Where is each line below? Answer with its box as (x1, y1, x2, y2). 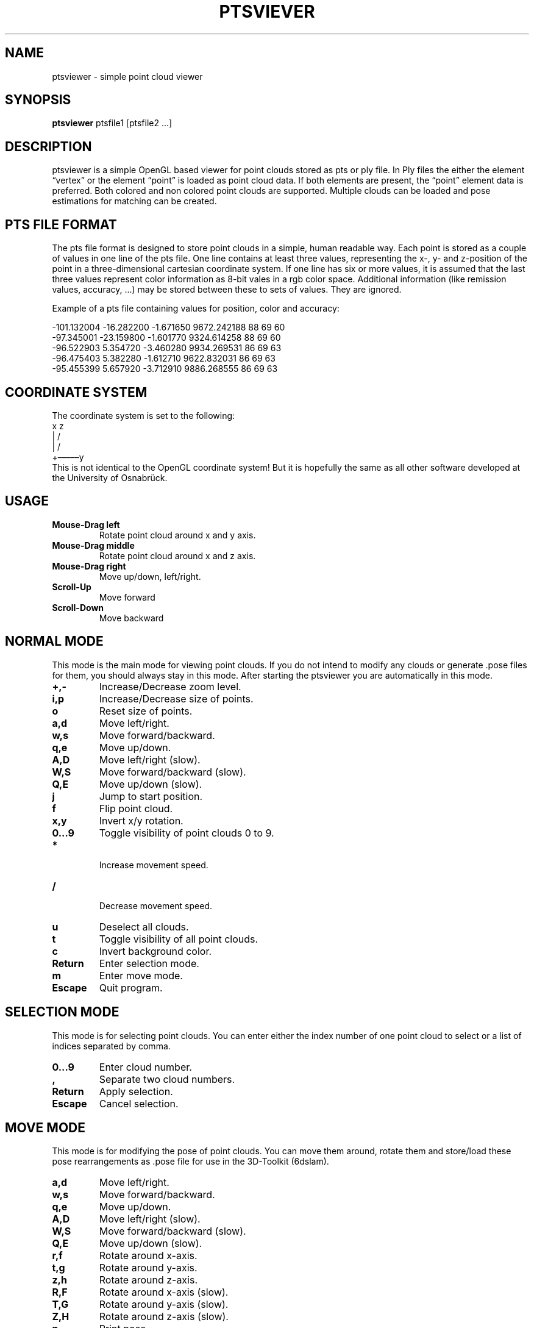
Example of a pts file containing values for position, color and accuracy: (52, 303, 340, 314)
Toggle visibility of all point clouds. (99, 932, 258, 945)
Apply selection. (99, 1085, 173, 1098)
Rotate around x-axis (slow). (99, 1286, 229, 1299)
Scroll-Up (52, 581, 91, 592)
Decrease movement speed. (99, 900, 212, 911)
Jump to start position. (99, 790, 203, 802)
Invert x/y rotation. (99, 814, 183, 827)
